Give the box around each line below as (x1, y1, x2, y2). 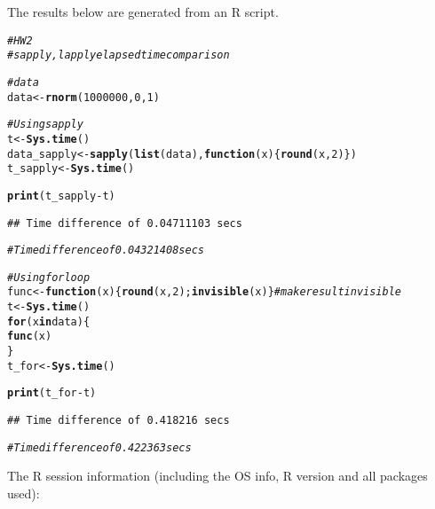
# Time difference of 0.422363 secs (7, 441, 192, 454)
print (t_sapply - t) (7, 189, 115, 202)
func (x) (7, 330, 52, 343)
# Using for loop (7, 270, 91, 284)
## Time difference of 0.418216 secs (7, 414, 230, 427)
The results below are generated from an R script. (7, 3, 279, 20)
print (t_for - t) (7, 387, 97, 400)
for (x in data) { (7, 315, 91, 328)
